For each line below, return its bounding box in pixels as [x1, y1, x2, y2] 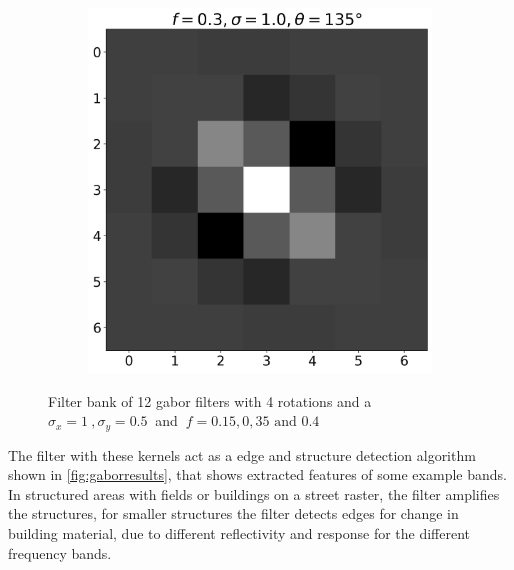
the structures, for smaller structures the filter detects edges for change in [8, 503, 459, 524]
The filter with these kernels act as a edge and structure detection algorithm [8, 444, 476, 465]
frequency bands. [8, 542, 112, 563]
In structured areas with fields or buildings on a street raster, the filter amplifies [8, 483, 500, 504]
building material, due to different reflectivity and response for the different [8, 523, 471, 544]
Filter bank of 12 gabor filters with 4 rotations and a [48, 390, 372, 411]
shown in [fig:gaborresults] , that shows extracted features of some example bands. [8, 464, 507, 485]
